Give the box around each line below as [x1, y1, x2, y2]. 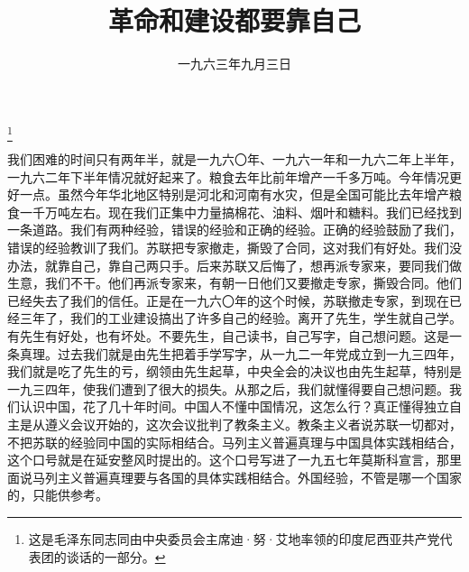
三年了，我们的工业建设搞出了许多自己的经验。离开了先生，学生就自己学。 [19, 309, 462, 328]
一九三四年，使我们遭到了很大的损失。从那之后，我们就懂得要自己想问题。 [7, 379, 449, 398]
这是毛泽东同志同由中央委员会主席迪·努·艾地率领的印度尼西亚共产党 [28, 529, 440, 548]
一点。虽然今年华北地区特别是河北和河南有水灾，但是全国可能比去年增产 [19, 185, 449, 204]
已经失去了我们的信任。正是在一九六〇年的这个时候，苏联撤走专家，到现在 [7, 291, 449, 309]
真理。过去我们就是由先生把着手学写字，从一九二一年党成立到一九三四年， [19, 344, 462, 363]
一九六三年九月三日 [178, 54, 291, 73]
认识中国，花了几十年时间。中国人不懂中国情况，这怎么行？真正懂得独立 [19, 397, 449, 416]
